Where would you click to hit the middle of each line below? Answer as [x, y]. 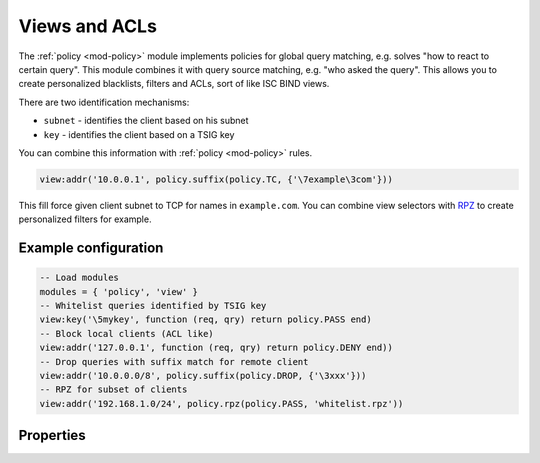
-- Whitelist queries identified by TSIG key [153, 306]
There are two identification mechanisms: [104, 102]
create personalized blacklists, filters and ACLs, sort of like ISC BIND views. [174, 84]
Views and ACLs [87, 26]
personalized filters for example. [85, 219]
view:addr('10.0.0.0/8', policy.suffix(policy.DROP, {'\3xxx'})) [203, 375]
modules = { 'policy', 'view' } [119, 291]
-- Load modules [79, 278]
